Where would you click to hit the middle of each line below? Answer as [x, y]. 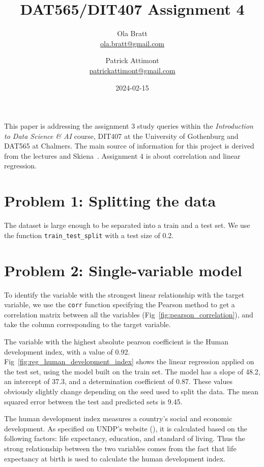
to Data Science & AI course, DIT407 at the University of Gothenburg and [121, 136]
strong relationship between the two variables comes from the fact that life [120, 448]
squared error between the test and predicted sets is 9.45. [93, 401]
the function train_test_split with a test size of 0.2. [89, 235]
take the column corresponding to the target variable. [87, 324]
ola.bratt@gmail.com [132, 43]
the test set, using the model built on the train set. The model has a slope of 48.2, [132, 371]
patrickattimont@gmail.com [132, 70]
